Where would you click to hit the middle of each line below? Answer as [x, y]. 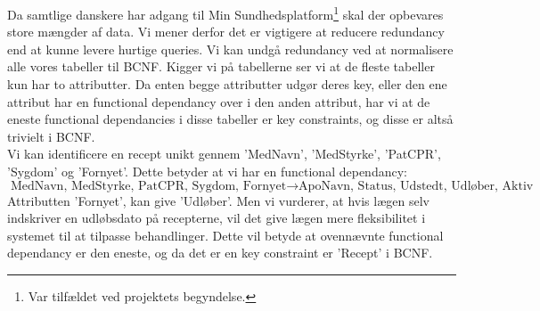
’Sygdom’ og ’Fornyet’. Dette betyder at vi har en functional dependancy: [207, 171]
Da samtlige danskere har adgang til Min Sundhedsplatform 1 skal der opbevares [225, 13]
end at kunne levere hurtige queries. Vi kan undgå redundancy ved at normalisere [230, 49]
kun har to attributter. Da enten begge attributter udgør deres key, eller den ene [227, 84]
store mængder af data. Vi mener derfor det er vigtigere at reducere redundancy [226, 32]
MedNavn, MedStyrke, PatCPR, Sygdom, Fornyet [148, 186]
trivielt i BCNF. [51, 136]
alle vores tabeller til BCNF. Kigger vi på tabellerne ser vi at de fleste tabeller [221, 66]
